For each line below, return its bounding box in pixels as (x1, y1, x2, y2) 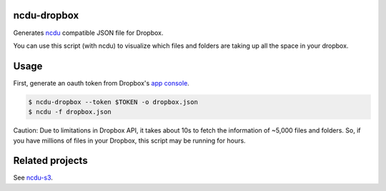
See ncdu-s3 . (13, 173, 54, 182)
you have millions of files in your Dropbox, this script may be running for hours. (13, 136, 246, 145)
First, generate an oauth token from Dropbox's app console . (13, 78, 189, 87)
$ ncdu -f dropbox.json (28, 108, 112, 116)
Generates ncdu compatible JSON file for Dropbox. (13, 29, 164, 37)
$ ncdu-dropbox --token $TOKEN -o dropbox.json (28, 98, 198, 106)
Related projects (13, 155, 89, 167)
